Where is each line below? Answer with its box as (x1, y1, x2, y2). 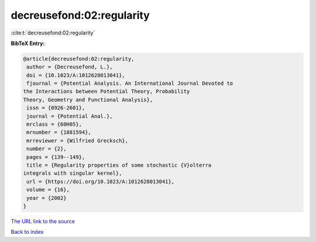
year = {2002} (26, 195, 67, 201)
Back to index (11, 229, 44, 236)
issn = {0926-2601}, (26, 105, 85, 111)
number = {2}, (26, 146, 67, 152)
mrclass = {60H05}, (26, 121, 82, 128)
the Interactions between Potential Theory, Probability (23, 88, 190, 95)
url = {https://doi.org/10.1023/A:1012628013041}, (26, 178, 175, 185)
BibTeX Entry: (11, 40, 45, 47)
